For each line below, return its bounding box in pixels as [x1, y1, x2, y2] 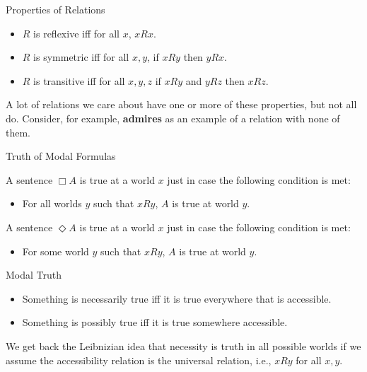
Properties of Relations [6, 2, 105, 16]
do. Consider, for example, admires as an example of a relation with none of [6, 110, 340, 125]
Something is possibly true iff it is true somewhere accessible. [22, 315, 288, 330]
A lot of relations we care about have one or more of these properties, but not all [6, 97, 357, 112]
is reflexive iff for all [33, 25, 120, 40]
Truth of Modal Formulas [6, 149, 116, 163]
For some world [22, 243, 89, 258]
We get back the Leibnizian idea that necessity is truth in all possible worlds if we [6, 338, 361, 353]
